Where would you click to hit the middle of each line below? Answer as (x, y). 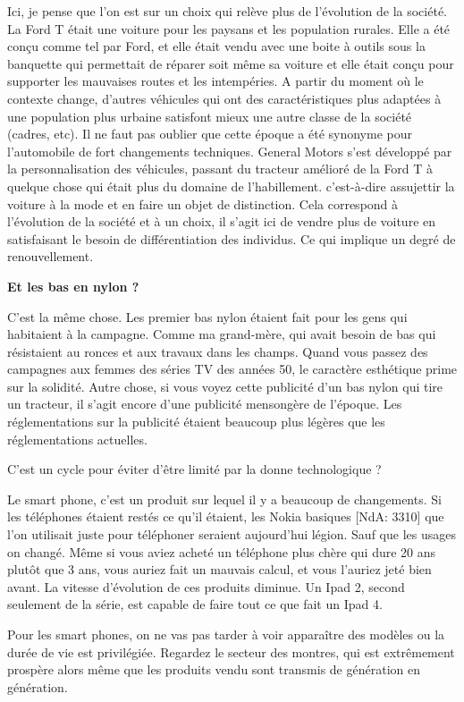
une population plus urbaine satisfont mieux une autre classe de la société (210, 116)
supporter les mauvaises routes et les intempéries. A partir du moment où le (215, 81)
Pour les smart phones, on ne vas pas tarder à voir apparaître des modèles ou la (226, 634)
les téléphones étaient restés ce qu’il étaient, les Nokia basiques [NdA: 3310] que (226, 516)
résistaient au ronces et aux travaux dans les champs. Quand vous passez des (218, 351)
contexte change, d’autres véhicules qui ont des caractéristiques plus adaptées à (224, 98)
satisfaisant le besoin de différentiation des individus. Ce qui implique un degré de (232, 238)
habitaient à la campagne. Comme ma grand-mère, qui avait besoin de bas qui (222, 334)
